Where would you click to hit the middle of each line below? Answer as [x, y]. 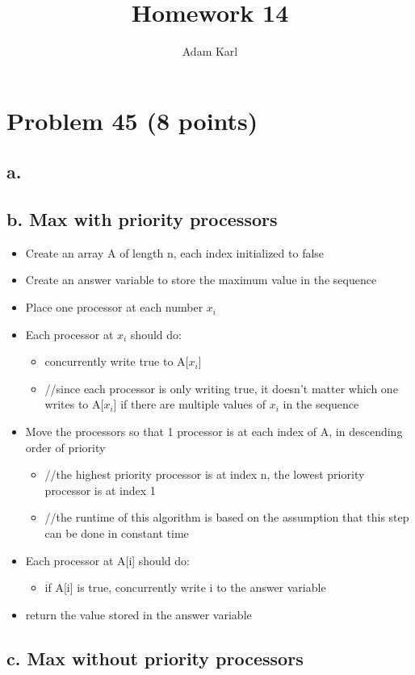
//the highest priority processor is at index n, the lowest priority [205, 474]
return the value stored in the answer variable [138, 614]
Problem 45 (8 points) [132, 120]
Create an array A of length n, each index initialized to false [175, 252]
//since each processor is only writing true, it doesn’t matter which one [221, 388]
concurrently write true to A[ [117, 361]
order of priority [65, 447]
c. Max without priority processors [155, 658]
